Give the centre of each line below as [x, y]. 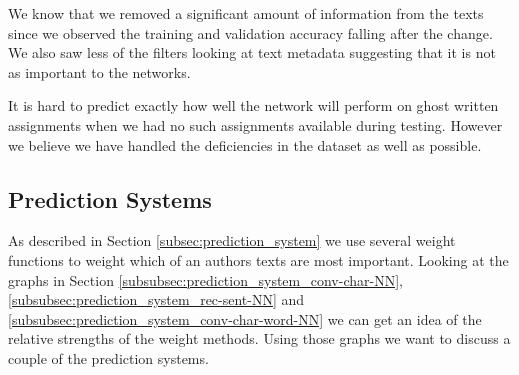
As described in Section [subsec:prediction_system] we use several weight [232, 240]
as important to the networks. [99, 71]
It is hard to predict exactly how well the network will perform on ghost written [253, 105]
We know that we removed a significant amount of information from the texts [246, 13]
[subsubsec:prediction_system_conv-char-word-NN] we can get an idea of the [245, 318]
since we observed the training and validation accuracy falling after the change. [250, 32]
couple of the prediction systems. [108, 357]
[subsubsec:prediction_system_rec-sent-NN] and [156, 299]
